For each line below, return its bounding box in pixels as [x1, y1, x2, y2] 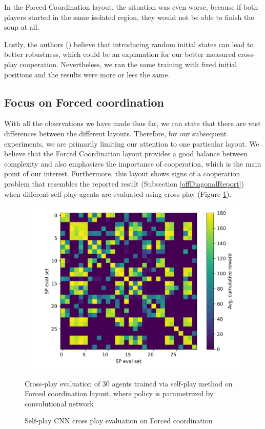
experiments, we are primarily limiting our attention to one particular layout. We [4, 138, 259, 149]
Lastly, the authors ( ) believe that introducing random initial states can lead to [4, 38, 254, 49]
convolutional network [25, 398, 94, 408]
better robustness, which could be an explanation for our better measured [4, 49, 236, 59]
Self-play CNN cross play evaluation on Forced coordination [25, 415, 213, 426]
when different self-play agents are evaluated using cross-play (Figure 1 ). [4, 188, 232, 199]
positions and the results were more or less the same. [4, 69, 170, 79]
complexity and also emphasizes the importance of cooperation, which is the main [4, 158, 261, 169]
